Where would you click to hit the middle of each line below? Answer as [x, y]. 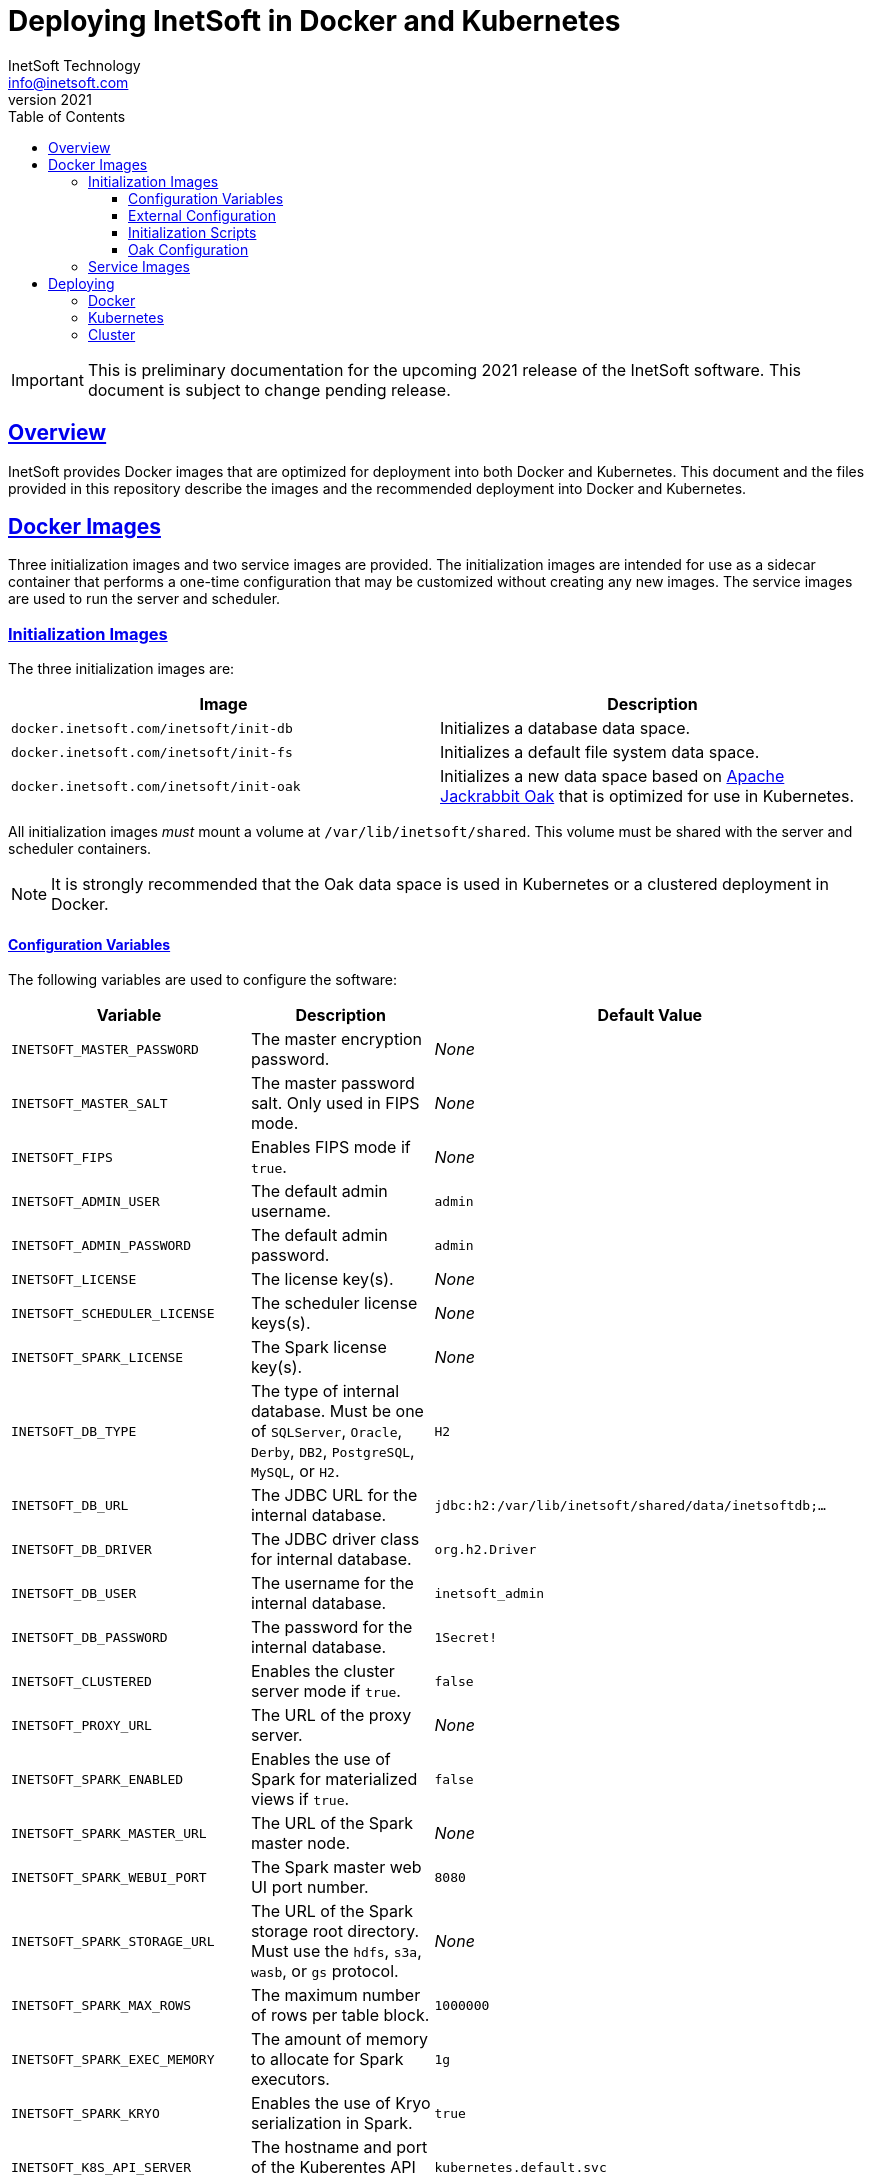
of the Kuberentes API [333, 2167]
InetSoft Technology [74, 65]
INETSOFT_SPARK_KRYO [85, 2113]
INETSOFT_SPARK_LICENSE [97, 1357]
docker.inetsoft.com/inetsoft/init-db [152, 728]
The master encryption [336, 1039]
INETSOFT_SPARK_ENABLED [97, 1779]
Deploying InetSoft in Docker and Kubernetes [314, 21]
